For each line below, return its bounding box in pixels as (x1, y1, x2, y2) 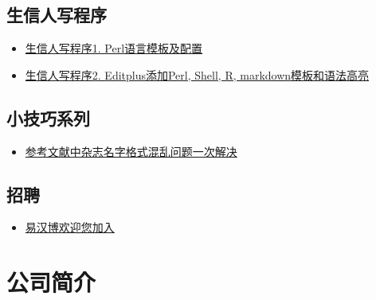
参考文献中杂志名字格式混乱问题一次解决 (25, 142, 237, 159)
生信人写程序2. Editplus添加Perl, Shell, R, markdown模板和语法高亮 (25, 66, 370, 83)
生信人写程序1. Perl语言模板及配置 (25, 40, 203, 56)
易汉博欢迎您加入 (25, 219, 115, 236)
